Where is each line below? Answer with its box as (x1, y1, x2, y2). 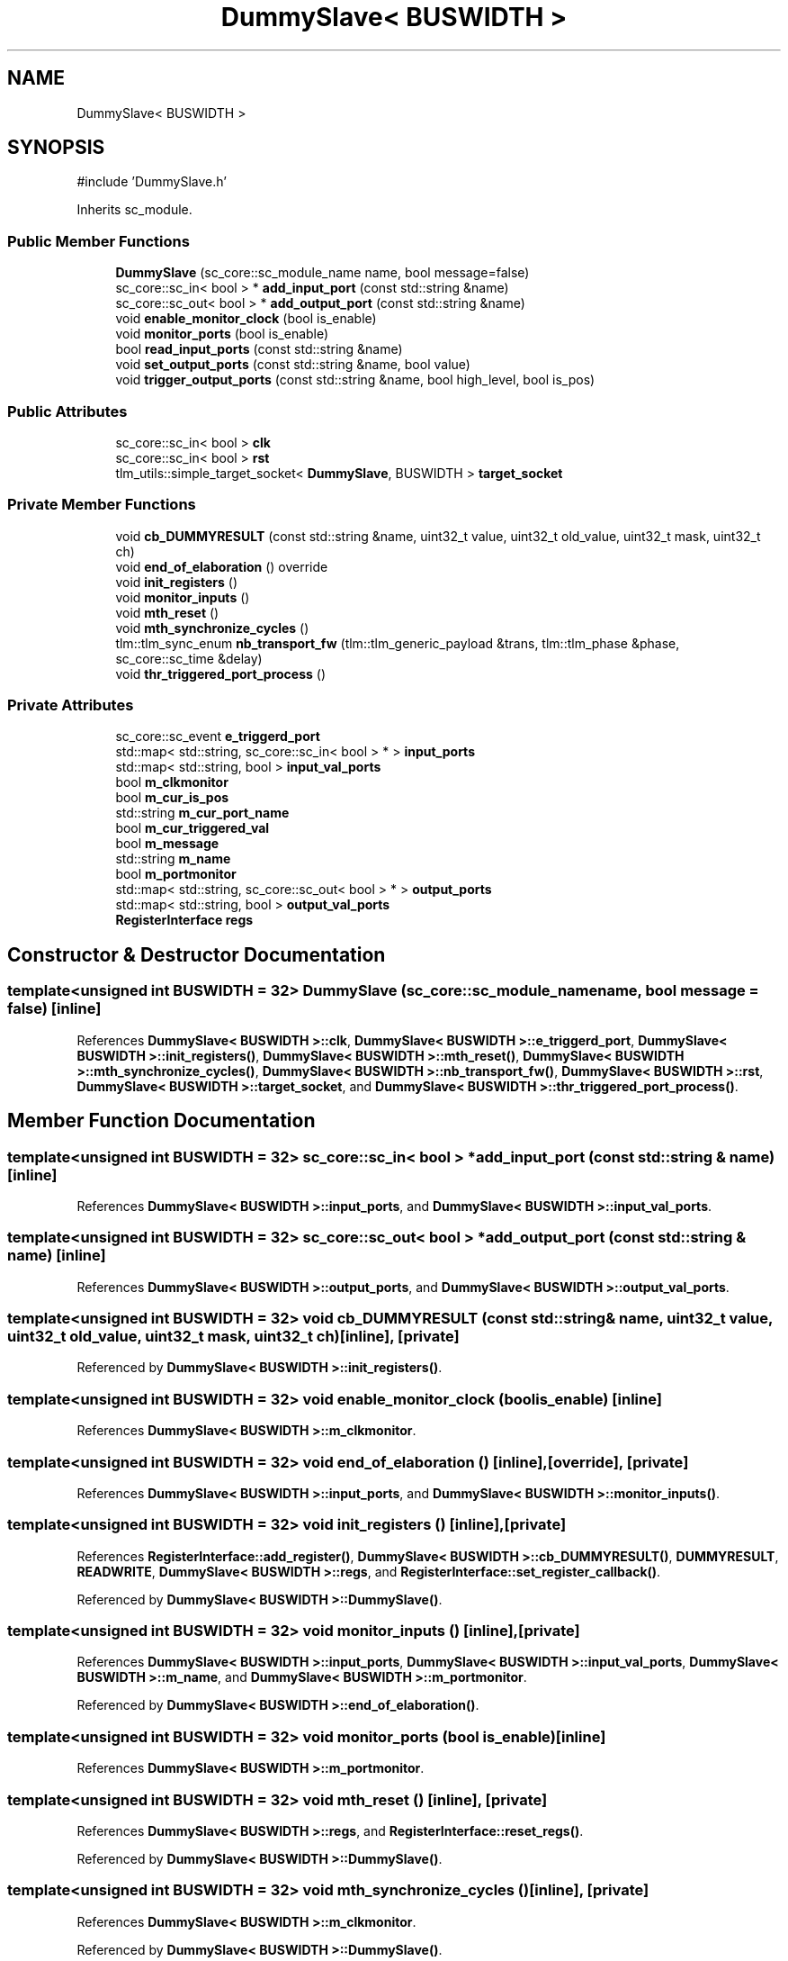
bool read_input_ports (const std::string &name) (115, 341, 403, 357)
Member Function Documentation (7, 1109, 316, 1133)
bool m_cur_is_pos (115, 790, 229, 806)
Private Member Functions (7, 495, 196, 514)
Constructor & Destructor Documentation (7, 943, 386, 966)
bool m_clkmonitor (115, 774, 228, 791)
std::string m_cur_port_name (115, 805, 290, 821)
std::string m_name (115, 851, 231, 867)
